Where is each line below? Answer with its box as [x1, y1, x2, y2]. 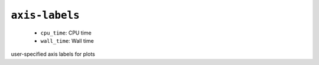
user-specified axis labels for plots [11, 50, 96, 58]
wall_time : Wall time [40, 37, 94, 44]
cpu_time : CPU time [40, 29, 92, 36]
